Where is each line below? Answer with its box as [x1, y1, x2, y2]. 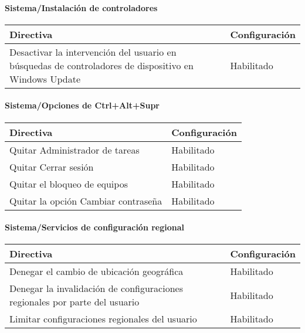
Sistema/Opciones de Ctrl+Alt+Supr [5, 99, 160, 111]
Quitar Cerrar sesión [9, 159, 94, 174]
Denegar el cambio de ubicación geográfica [9, 264, 184, 278]
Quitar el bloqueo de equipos [9, 176, 128, 191]
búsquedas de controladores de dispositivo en [9, 58, 194, 72]
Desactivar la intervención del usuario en [9, 45, 177, 59]
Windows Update [9, 72, 80, 86]
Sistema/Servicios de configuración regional [5, 221, 185, 233]
